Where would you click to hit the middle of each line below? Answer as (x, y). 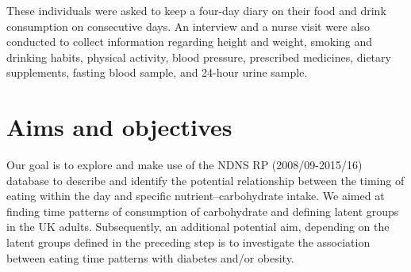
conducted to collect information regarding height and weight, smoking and (190, 42)
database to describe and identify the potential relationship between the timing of (205, 180)
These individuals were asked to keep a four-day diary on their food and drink (196, 10)
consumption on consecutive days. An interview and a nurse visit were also (188, 26)
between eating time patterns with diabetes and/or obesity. (150, 257)
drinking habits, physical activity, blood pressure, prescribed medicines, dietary (199, 57)
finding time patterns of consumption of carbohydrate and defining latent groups (203, 211)
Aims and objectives (119, 127)
